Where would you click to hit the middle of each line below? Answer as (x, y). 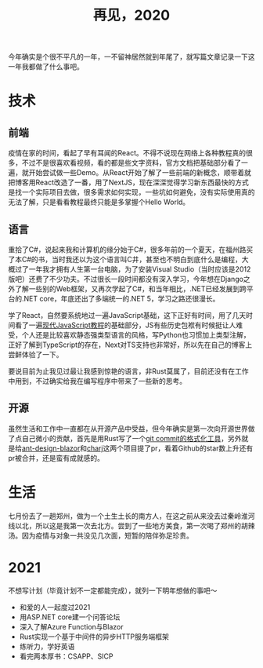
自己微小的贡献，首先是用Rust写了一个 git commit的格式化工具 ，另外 (131, 438)
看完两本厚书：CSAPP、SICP (66, 656)
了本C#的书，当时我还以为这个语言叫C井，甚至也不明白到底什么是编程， (125, 259)
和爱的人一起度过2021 (55, 607)
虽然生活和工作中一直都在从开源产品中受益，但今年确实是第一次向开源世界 (128, 429)
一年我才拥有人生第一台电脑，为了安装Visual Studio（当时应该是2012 (140, 269)
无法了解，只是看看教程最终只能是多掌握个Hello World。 (99, 202)
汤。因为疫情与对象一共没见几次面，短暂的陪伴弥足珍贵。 (101, 535)
